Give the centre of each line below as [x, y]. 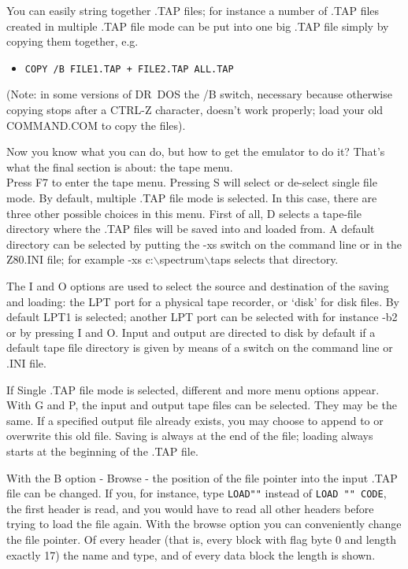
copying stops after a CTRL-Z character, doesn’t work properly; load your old [195, 110]
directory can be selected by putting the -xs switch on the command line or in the [204, 244]
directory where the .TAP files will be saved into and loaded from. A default [191, 229]
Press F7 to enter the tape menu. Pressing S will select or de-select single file [192, 182]
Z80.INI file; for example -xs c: [80, 259]
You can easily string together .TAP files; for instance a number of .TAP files [193, 10]
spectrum [182, 259]
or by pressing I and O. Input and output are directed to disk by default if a [191, 332]
